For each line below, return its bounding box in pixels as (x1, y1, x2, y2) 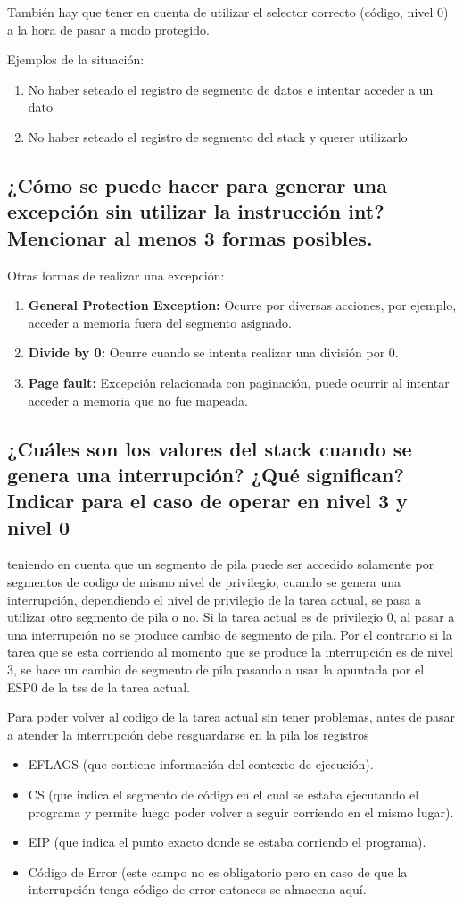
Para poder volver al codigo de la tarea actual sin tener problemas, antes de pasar (7, 707, 456, 726)
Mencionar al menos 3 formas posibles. (7, 223, 373, 251)
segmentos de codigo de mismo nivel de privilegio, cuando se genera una (7, 573, 401, 591)
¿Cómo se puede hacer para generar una (7, 171, 387, 198)
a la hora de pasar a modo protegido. (7, 20, 210, 38)
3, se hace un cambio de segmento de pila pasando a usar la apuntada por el (7, 660, 425, 679)
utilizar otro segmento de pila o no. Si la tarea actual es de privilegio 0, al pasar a (7, 607, 455, 626)
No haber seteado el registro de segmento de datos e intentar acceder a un (28, 80, 434, 98)
